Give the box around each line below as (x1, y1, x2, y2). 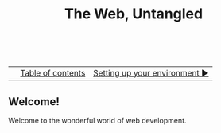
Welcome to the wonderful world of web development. (8, 116, 187, 125)
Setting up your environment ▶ (92, 68, 209, 79)
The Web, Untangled (64, 5, 204, 23)
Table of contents (20, 68, 86, 79)
